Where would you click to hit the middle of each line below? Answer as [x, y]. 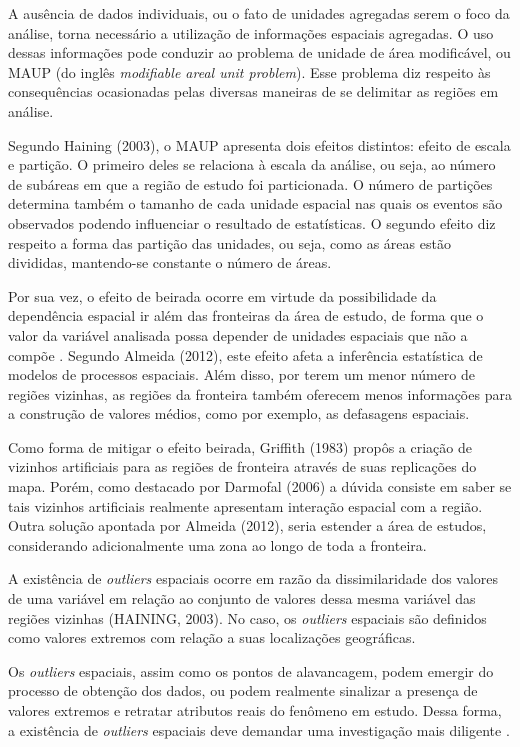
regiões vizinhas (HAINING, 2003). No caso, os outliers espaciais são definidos [247, 617]
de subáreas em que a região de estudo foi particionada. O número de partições [250, 183]
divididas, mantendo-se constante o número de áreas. [170, 262]
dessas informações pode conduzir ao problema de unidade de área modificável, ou [259, 52]
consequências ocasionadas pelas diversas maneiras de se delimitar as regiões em [253, 91]
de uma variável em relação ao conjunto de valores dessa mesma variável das [242, 598]
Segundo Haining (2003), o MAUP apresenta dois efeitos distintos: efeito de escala [259, 144]
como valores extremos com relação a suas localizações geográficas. [212, 637]
